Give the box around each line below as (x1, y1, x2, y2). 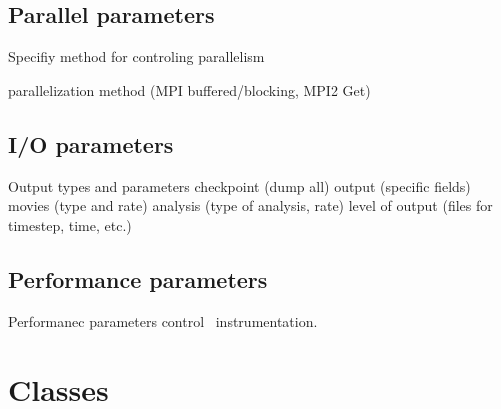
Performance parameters (8, 263, 268, 294)
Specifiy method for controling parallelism (8, 46, 265, 67)
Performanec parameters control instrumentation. (8, 310, 318, 331)
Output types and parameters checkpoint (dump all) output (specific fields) (8, 175, 471, 196)
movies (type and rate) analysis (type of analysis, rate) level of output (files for (8, 195, 493, 216)
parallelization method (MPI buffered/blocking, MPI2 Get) (8, 79, 371, 100)
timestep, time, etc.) (8, 214, 132, 235)
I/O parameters (8, 128, 174, 159)
